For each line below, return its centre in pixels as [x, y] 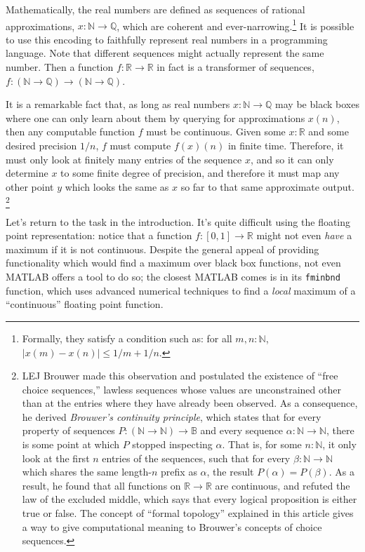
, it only [339, 444]
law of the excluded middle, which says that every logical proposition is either [190, 499]
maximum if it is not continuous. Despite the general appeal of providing [162, 249]
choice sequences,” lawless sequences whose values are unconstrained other [181, 389]
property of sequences [68, 430]
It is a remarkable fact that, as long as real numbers [118, 104]
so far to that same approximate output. [267, 186]
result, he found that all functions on [101, 485]
